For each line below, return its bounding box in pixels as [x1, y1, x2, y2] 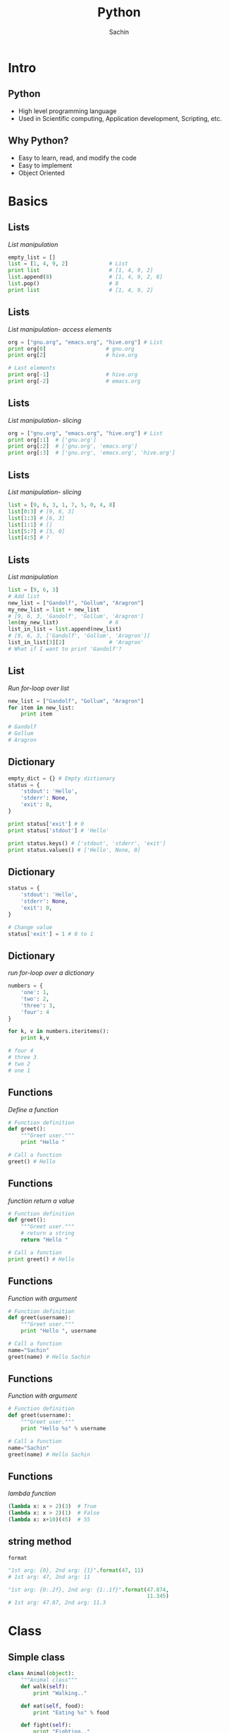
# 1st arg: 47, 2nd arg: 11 [8, 1573, 91, 1580]
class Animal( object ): [8, 1670, 75, 1677]
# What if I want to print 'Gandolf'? [8, 645, 122, 653]
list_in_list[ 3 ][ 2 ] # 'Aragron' [8, 639, 144, 646]
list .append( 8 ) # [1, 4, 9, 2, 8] [8, 274, 163, 281]
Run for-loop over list [8, 684, 70, 692]
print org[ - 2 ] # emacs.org [8, 378, 141, 385]
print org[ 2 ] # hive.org [8, 351, 138, 359]
